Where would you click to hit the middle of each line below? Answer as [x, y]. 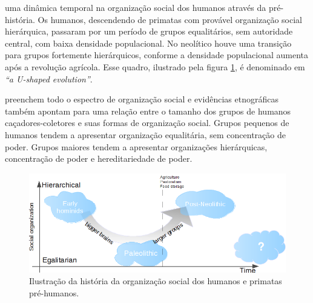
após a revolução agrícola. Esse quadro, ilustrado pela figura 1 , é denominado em [155, 66]
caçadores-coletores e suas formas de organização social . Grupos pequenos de [147, 123]
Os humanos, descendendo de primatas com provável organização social [170, 19]
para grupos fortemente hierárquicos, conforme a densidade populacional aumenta [157, 55]
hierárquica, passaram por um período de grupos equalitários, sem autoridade [149, 31]
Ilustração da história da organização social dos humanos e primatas [156, 281]
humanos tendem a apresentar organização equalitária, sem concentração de [145, 134]
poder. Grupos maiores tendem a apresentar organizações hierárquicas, [136, 146]
